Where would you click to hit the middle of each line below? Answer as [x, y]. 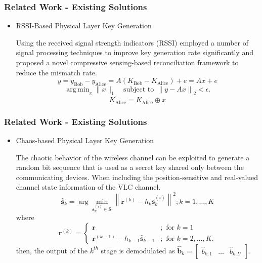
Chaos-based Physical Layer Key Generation [85, 140]
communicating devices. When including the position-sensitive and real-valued [137, 177]
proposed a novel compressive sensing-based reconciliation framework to [127, 62]
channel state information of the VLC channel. [88, 187]
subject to [139, 89]
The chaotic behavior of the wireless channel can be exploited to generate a [133, 157]
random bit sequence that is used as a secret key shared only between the [130, 167]
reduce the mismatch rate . [56, 72]
